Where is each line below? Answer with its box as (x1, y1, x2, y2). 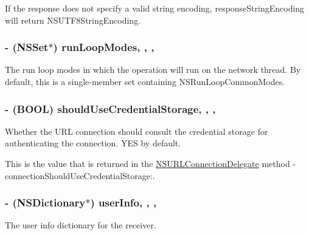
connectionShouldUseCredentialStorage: (5, 169, 153, 182)
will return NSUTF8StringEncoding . (5, 13, 141, 26)
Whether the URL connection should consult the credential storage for (5, 124, 268, 137)
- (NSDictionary (5, 195, 86, 210)
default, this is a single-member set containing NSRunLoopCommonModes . (5, 75, 285, 87)
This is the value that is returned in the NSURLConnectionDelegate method (5, 157, 290, 169)
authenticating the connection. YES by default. (5, 137, 181, 149)
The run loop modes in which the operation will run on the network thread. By (5, 63, 301, 76)
